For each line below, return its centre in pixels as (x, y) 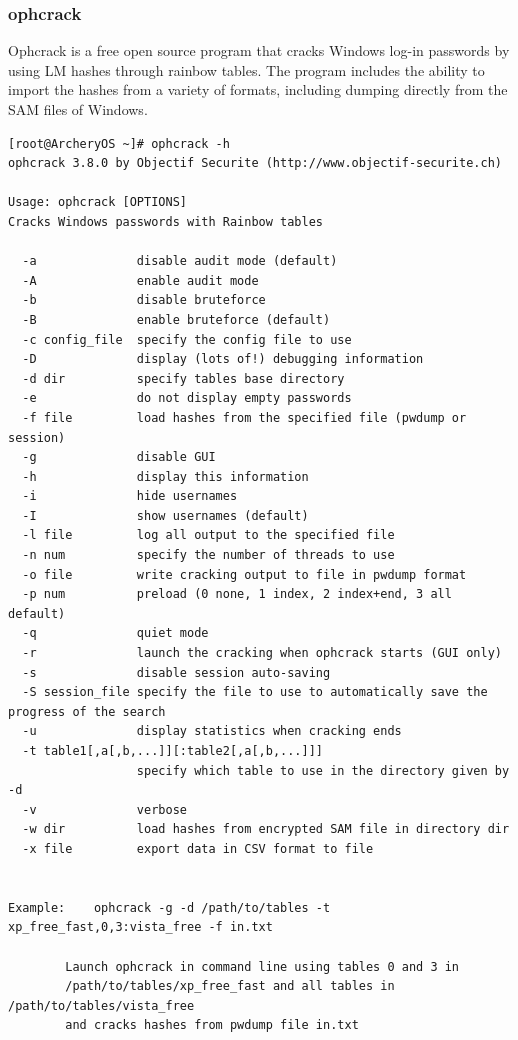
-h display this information (165, 476)
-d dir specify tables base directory (183, 378)
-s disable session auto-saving (176, 672)
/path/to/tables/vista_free (101, 1005)
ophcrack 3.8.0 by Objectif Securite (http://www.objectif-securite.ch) (255, 163)
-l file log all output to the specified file (208, 535)
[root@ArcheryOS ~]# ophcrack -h (119, 143)
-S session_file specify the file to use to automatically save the (255, 692)
